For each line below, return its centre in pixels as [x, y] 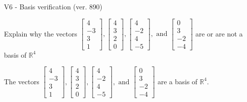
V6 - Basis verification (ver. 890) [53, 6]
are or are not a [219, 33]
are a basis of [177, 81]
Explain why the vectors [41, 33]
